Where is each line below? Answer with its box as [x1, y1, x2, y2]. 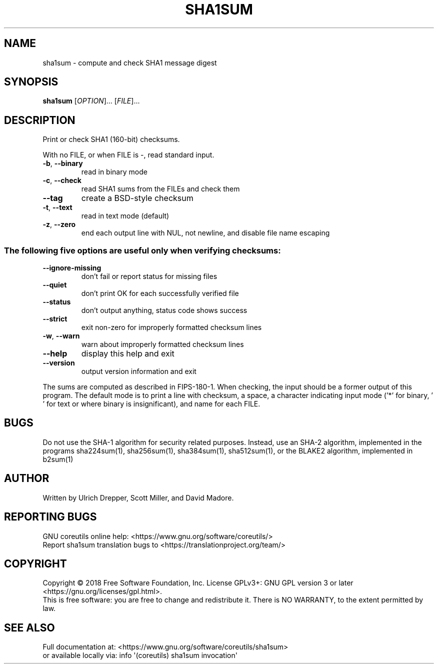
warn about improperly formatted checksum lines [81, 340, 244, 349]
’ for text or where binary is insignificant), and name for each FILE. [42, 399, 260, 408]
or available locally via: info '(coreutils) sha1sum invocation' [42, 651, 237, 660]
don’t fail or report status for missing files [81, 272, 217, 281]
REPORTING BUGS [4, 510, 97, 523]
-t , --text [42, 203, 72, 212]
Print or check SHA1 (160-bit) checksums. [42, 135, 180, 144]
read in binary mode [81, 167, 147, 176]
